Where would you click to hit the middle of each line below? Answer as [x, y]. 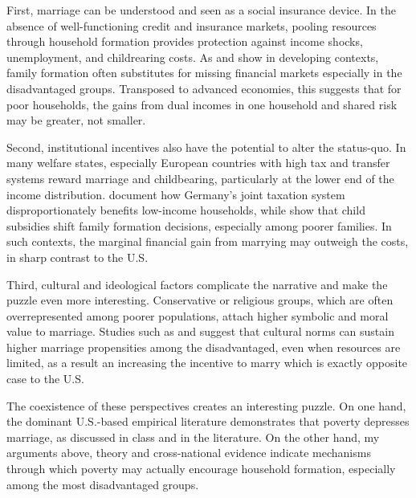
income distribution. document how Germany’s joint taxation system [176, 194]
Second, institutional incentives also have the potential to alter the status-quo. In [206, 147]
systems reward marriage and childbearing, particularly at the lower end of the [200, 178]
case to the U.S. [45, 379]
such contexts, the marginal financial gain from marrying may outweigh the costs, [208, 241]
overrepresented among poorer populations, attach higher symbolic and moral [198, 315]
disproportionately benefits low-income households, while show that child [186, 210]
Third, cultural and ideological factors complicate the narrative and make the [197, 284]
